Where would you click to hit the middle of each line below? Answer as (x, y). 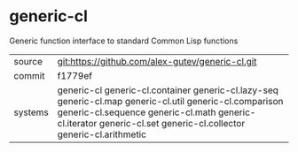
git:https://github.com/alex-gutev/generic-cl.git (157, 61)
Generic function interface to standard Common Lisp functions (124, 41)
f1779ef (75, 75)
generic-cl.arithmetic (102, 134)
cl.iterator (77, 123)
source (28, 61)
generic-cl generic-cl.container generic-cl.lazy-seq (168, 90)
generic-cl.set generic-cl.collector (172, 123)
